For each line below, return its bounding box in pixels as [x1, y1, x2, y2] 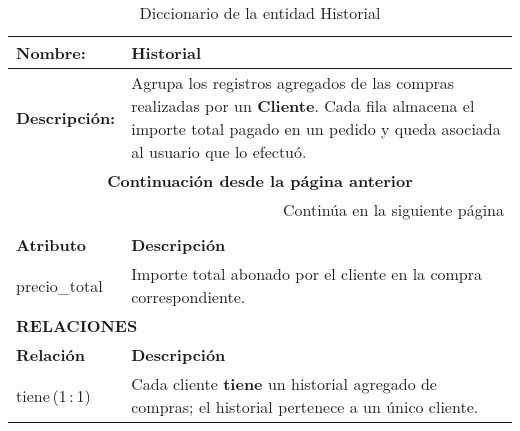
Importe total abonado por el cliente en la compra [131, 262, 483, 285]
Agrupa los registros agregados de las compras [131, 71, 455, 94]
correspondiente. [131, 285, 246, 308]
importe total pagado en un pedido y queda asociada [131, 117, 501, 140]
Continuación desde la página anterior [107, 169, 413, 192]
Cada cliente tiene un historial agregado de [131, 372, 437, 395]
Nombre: [16, 41, 86, 64]
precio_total [16, 273, 103, 297]
